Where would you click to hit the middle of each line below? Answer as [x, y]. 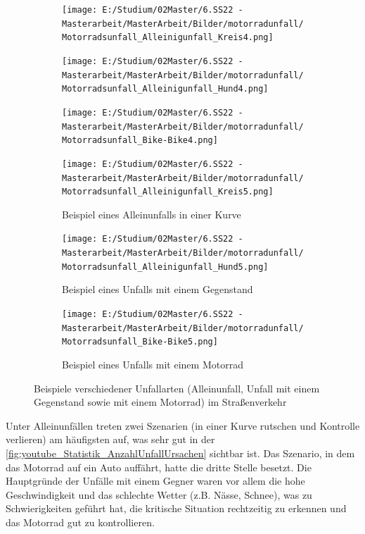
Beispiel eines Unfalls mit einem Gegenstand [158, 289]
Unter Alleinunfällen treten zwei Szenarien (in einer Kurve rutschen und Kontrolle [183, 425]
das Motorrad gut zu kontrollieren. [80, 522]
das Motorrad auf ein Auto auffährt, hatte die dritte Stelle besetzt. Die [159, 467]
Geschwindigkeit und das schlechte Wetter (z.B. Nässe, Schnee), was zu [159, 494]
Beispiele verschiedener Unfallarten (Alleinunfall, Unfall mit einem [177, 388]
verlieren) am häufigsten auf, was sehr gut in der [110, 439]
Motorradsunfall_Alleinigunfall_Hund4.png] [165, 89]
